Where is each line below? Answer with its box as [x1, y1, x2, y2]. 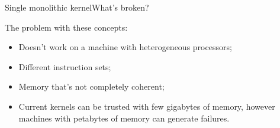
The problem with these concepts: [5, 21, 128, 33]
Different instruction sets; [18, 60, 111, 73]
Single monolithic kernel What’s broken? [5, 1, 149, 13]
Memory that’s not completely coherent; [18, 80, 165, 93]
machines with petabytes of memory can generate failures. [18, 111, 230, 124]
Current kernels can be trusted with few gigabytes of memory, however [18, 100, 275, 112]
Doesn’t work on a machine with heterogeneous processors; [18, 41, 232, 53]
